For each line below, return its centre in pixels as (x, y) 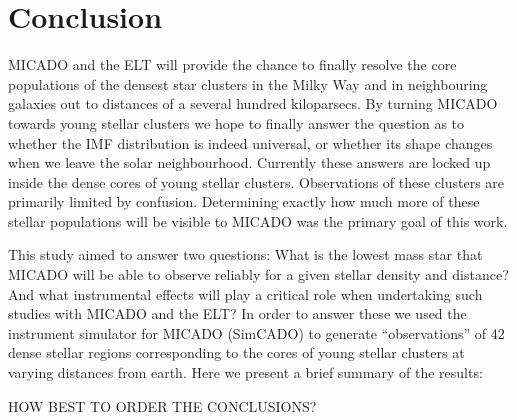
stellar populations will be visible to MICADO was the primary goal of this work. (258, 220)
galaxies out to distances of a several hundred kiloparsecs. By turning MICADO (253, 103)
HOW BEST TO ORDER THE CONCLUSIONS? (162, 405)
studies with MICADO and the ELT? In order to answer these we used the (237, 313)
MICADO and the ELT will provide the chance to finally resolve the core (232, 64)
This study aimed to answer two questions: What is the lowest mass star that (245, 254)
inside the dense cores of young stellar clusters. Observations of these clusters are (256, 181)
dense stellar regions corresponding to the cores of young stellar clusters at (236, 352)
